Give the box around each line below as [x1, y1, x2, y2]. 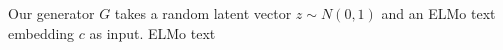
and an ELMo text [381, 3, 496, 23]
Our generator [8, 3, 95, 23]
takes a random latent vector [114, 3, 292, 23]
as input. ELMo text [89, 22, 216, 43]
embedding [8, 22, 75, 43]
